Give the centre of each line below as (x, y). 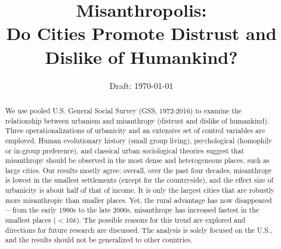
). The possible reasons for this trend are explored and (161, 220)
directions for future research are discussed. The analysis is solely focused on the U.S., (139, 230)
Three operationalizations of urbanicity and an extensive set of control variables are (135, 130)
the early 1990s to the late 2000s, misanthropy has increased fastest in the (144, 210)
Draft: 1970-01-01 (141, 85)
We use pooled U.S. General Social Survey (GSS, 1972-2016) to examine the (123, 110)
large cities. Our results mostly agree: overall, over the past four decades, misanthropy (139, 170)
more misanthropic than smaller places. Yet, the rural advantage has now (119, 200)
